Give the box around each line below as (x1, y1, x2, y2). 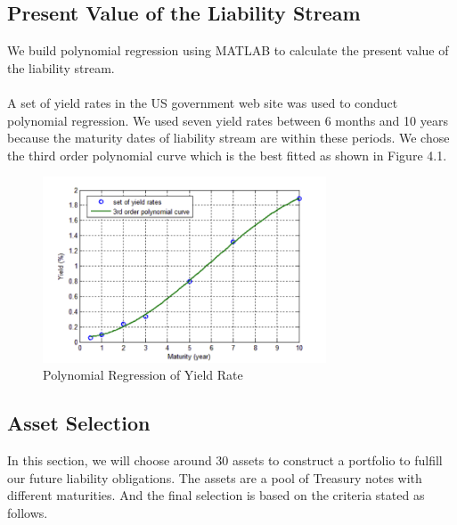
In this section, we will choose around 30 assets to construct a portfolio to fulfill (7, 451, 443, 470)
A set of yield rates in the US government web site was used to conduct (7, 93, 398, 111)
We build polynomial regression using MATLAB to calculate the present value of (7, 41, 449, 60)
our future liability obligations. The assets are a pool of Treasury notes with (7, 468, 422, 487)
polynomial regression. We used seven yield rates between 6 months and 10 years (7, 111, 448, 129)
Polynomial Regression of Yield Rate (43, 365, 243, 384)
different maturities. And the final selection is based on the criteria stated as (7, 486, 425, 504)
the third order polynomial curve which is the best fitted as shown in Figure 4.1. (7, 145, 447, 164)
